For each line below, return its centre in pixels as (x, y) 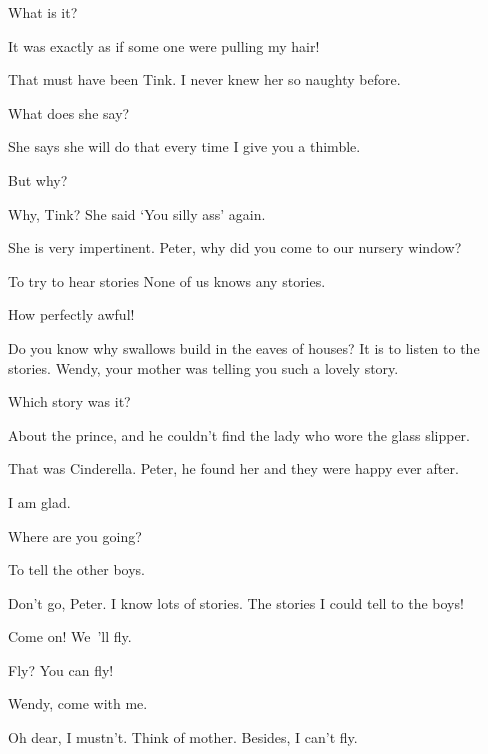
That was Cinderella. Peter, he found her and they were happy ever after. (233, 468)
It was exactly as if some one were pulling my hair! (164, 45)
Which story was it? (69, 401)
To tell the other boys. (77, 569)
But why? (38, 179)
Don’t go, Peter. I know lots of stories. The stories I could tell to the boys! (236, 602)
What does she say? (69, 112)
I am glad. (39, 501)
